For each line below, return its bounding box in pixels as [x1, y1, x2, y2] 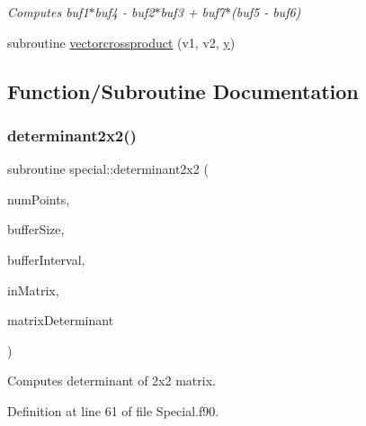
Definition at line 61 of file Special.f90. [7, 401, 219, 420]
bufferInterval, [7, 249, 85, 268]
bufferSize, [7, 220, 65, 239]
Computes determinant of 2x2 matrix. [7, 371, 216, 390]
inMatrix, [7, 280, 59, 299]
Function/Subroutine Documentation [7, 77, 359, 104]
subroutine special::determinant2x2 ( [7, 159, 209, 178]
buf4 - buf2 [94, 3, 155, 21]
